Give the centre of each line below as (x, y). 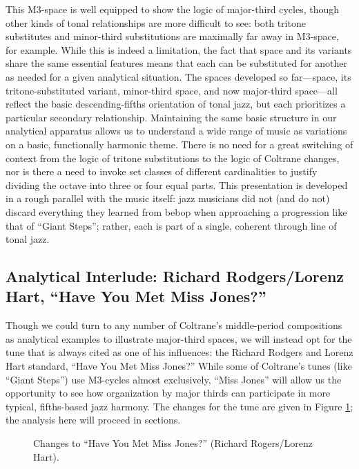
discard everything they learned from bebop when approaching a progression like (176, 211)
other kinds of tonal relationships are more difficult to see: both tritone (156, 22)
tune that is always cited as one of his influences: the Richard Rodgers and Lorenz (179, 352)
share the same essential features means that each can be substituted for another (176, 63)
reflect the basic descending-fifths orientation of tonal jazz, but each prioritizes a (176, 104)
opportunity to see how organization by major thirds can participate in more (168, 393)
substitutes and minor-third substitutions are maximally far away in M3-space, (172, 36)
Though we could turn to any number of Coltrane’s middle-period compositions (174, 325)
